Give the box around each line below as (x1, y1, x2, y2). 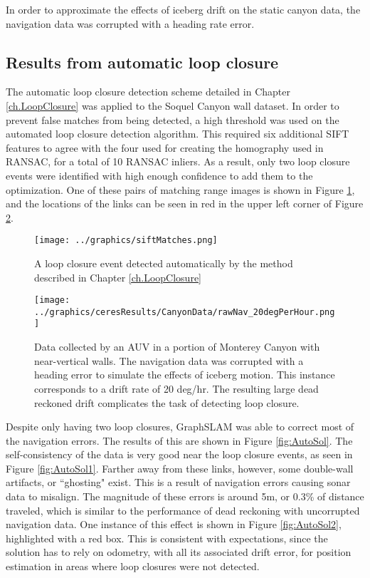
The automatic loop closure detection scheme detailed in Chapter (6, 84, 290, 99)
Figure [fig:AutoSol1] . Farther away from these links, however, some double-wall (6, 460, 354, 475)
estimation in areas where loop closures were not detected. (6, 559, 260, 574)
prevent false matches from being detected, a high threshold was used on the (6, 112, 339, 127)
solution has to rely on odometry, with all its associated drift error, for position (6, 545, 351, 559)
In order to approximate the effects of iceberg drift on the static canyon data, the (6, 2, 361, 16)
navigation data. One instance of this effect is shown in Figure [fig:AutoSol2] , (6, 517, 342, 532)
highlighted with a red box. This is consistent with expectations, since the (6, 530, 328, 545)
